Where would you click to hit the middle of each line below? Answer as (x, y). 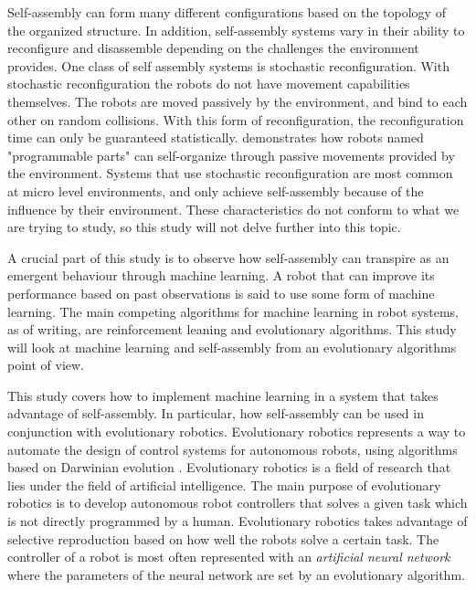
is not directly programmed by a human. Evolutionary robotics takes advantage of (238, 521)
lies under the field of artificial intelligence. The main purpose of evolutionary (224, 485)
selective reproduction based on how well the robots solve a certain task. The (223, 538)
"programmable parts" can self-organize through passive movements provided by (231, 155)
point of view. (46, 365)
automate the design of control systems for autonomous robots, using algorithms (233, 449)
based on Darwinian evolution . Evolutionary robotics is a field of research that (229, 467)
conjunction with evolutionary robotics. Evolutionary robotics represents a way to (237, 432)
